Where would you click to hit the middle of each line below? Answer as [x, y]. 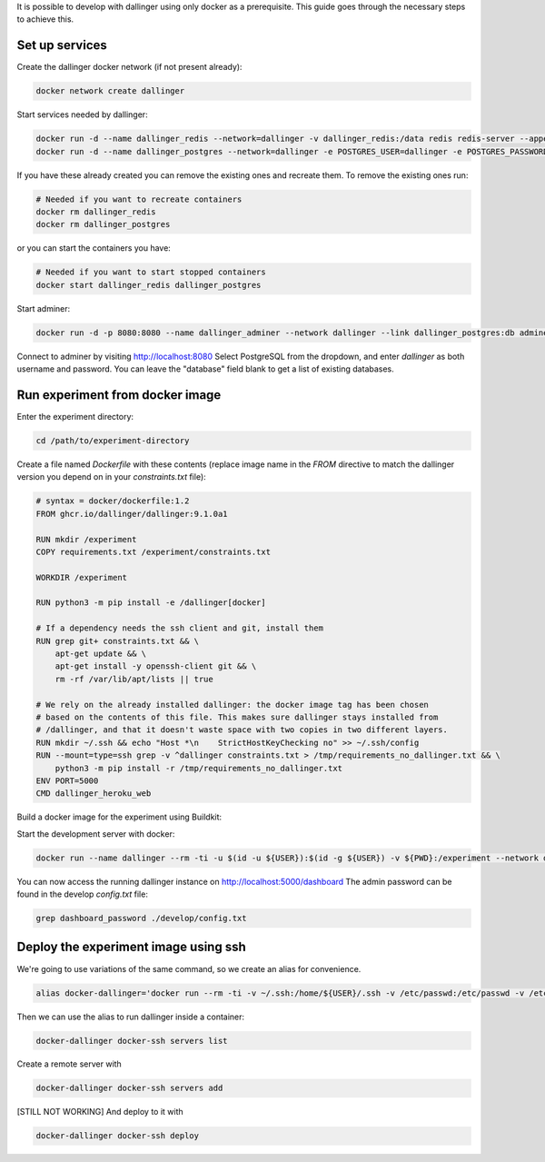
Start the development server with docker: [96, 834]
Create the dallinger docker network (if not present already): [129, 67]
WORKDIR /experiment [81, 577]
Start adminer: [44, 308]
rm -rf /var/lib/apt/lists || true [134, 679]
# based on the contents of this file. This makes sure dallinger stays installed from [237, 717]
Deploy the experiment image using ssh [132, 947]
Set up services [62, 45]
